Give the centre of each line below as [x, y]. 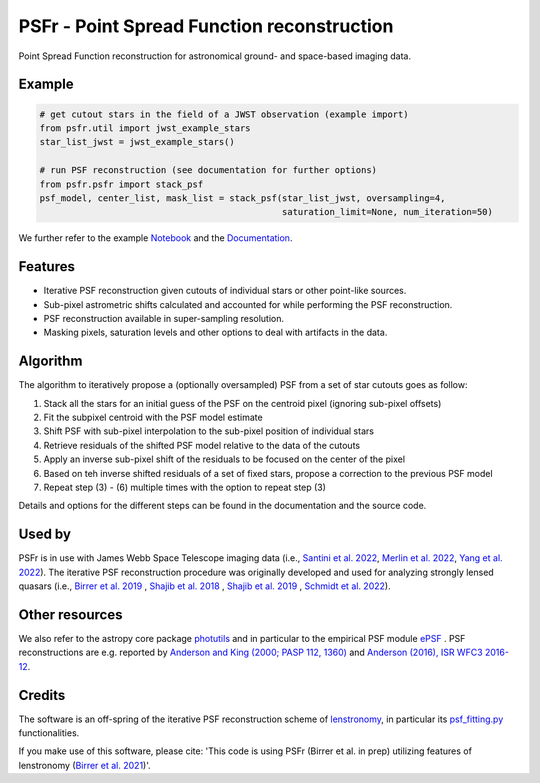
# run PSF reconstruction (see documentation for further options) [208, 170]
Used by [45, 534]
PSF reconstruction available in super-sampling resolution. [164, 318]
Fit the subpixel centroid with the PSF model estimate [153, 417]
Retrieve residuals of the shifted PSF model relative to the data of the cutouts [201, 445]
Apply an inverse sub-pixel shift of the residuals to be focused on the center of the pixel [224, 459]
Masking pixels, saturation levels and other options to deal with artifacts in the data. [215, 332]
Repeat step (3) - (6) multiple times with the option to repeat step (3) [185, 487]
